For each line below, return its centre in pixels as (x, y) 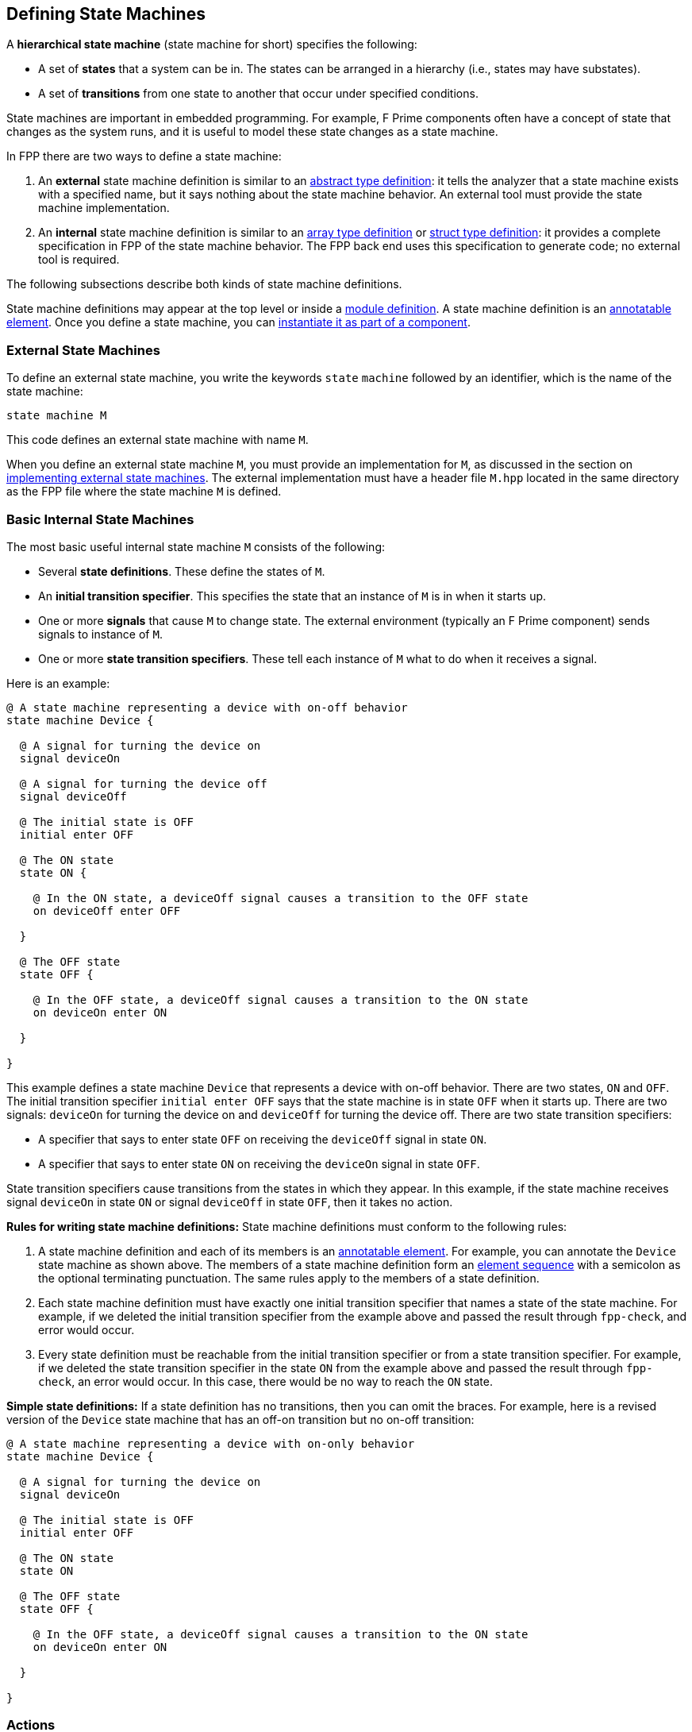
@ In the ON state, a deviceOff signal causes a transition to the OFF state (281, 898)
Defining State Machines (106, 14)
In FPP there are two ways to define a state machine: (144, 156)
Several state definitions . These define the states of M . (182, 571)
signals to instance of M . (100, 634)
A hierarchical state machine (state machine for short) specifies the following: (212, 44)
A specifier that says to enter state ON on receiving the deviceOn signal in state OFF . (259, 1163)
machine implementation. (104, 208)
